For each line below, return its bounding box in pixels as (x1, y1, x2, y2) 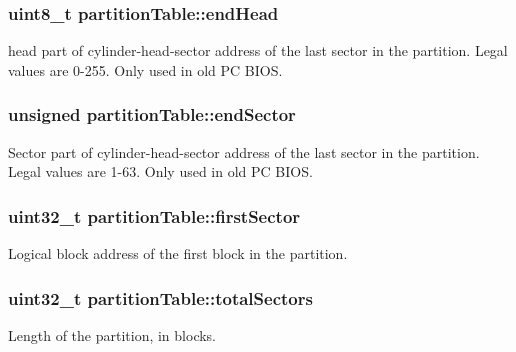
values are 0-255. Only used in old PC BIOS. (8, 59, 283, 80)
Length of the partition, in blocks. (8, 324, 217, 345)
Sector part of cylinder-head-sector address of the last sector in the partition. (8, 141, 480, 162)
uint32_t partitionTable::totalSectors (8, 285, 313, 310)
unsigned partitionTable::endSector (8, 102, 296, 127)
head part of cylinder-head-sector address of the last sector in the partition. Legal (8, 40, 508, 61)
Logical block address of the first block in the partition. (8, 243, 348, 264)
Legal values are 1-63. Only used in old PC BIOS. (8, 161, 313, 182)
